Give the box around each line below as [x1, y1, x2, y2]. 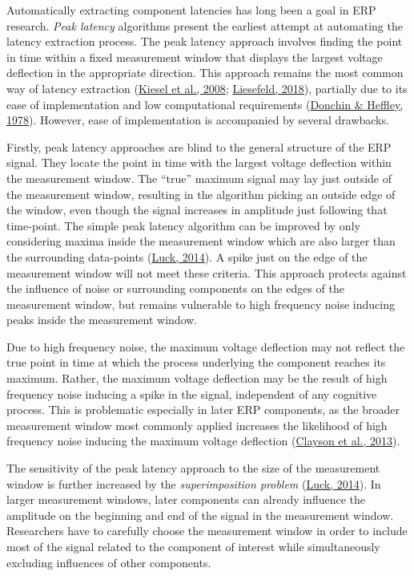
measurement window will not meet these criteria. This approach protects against [6, 264, 407, 281]
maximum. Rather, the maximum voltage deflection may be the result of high [6, 370, 388, 387]
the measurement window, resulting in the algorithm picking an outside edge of [6, 185, 396, 202]
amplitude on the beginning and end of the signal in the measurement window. [6, 506, 394, 523]
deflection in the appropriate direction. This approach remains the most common [6, 64, 404, 81]
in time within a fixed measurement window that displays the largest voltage [6, 48, 383, 65]
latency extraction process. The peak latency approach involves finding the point [6, 33, 403, 50]
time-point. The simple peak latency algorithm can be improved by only [6, 217, 360, 233]
